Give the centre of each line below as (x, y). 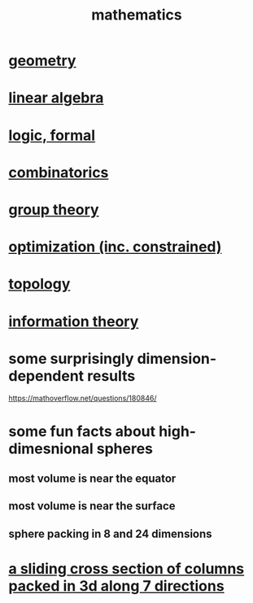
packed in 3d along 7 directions (117, 586)
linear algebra (56, 98)
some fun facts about (82, 431)
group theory (54, 210)
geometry (42, 61)
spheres (124, 448)
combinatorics (59, 172)
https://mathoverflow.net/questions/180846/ (83, 398)
